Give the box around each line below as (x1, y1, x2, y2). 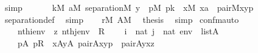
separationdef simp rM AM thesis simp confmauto (4, 13, 239, 25)
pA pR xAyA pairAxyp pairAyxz (17, 36, 155, 49)
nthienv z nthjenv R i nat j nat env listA (17, 25, 219, 37)
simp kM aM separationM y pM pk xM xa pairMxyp (4, 1, 254, 13)
